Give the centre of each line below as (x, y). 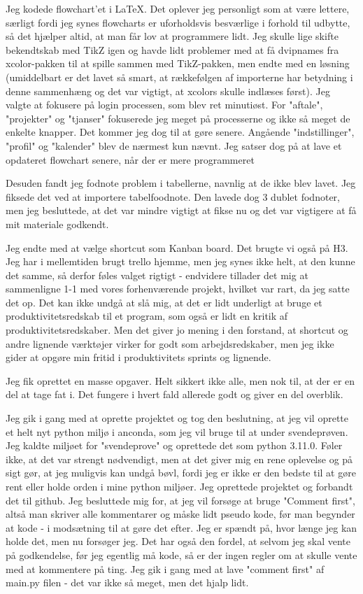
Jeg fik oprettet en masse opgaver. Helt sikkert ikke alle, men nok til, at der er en (180, 380)
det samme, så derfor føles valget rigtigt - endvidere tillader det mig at (157, 275)
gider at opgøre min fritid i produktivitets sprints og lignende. (138, 357)
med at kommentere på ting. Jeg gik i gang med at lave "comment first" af (165, 568)
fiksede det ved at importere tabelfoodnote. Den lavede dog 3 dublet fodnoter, (173, 196)
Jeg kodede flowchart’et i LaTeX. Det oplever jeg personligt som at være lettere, (178, 8)
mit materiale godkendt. (57, 224)
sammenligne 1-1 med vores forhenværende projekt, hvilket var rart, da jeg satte (178, 289)
